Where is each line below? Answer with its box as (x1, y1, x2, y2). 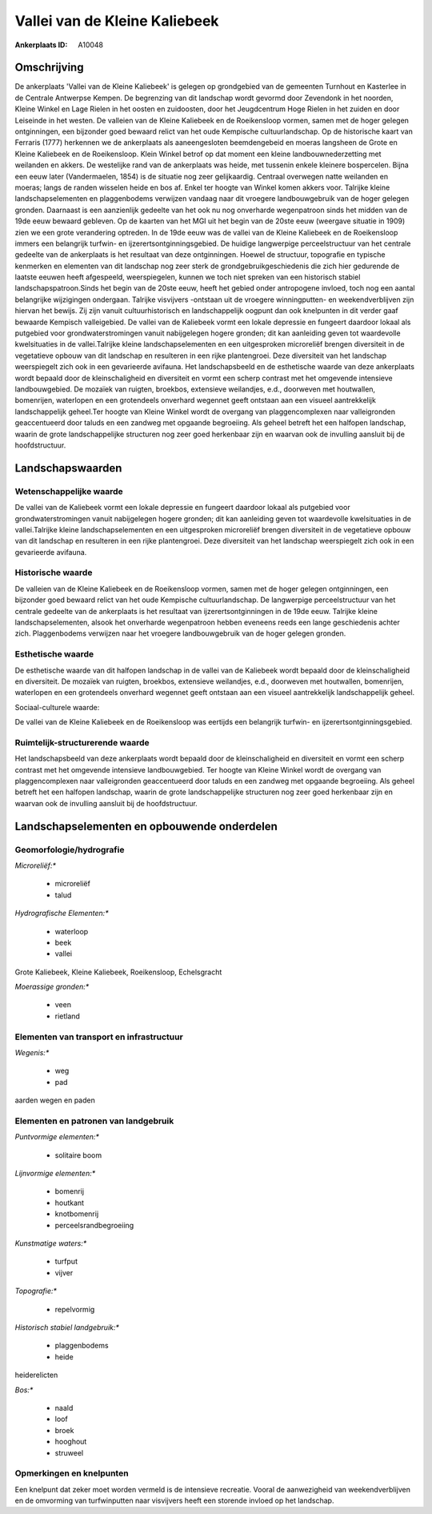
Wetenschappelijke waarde (14, 485, 123, 496)
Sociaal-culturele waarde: (14, 702, 100, 712)
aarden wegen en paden (14, 1095, 95, 1105)
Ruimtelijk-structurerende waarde (14, 737, 150, 748)
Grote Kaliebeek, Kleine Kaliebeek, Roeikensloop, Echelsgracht (14, 967, 222, 977)
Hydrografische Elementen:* (14, 909, 109, 918)
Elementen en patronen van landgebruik (14, 1115, 174, 1126)
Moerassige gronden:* (14, 982, 90, 992)
